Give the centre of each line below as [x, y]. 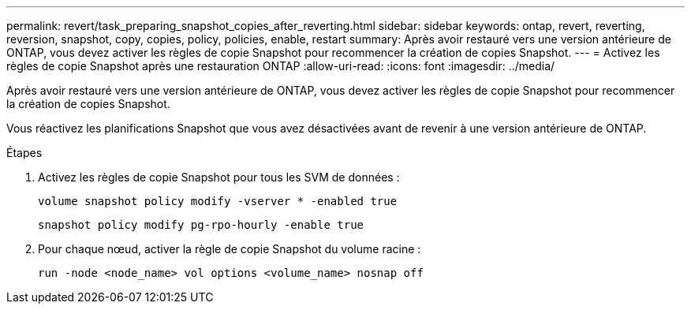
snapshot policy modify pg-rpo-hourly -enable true [201, 225]
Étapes [24, 153]
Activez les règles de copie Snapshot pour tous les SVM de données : [219, 177]
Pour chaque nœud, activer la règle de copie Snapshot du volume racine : [230, 249]
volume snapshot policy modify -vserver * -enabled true [218, 201]
